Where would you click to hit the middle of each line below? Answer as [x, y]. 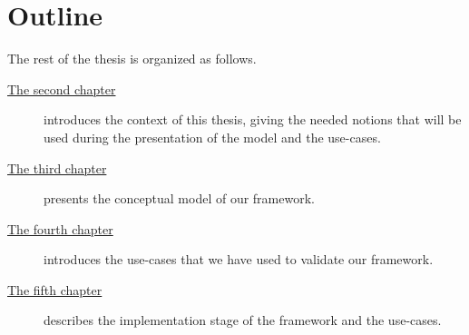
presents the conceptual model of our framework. [179, 198]
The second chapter [62, 89]
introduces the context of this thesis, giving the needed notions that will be [253, 119]
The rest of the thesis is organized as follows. [132, 59]
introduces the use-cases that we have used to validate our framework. [239, 259]
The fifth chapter [55, 289]
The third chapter [57, 167]
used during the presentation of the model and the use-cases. [212, 137]
